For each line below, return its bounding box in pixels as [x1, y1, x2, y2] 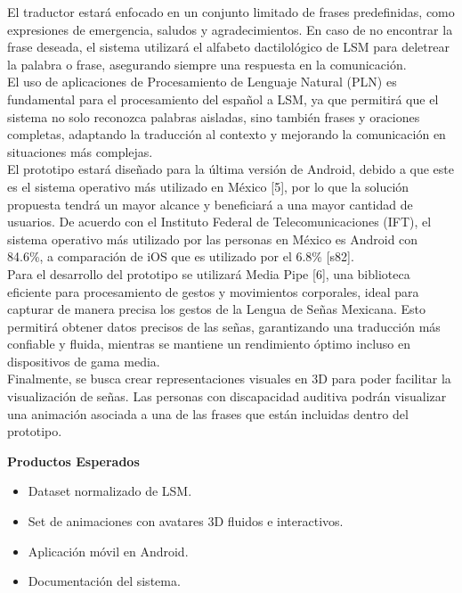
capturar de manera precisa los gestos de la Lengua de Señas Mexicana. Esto [7, 300, 426, 318]
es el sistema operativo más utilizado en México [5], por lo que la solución [7, 177, 409, 195]
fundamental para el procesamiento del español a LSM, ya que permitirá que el [7, 89, 439, 108]
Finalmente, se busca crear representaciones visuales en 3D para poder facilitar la [7, 369, 451, 388]
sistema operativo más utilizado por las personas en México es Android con [7, 229, 418, 248]
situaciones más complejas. [7, 142, 153, 161]
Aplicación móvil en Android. [28, 541, 189, 560]
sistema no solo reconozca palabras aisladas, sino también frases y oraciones [7, 107, 420, 126]
